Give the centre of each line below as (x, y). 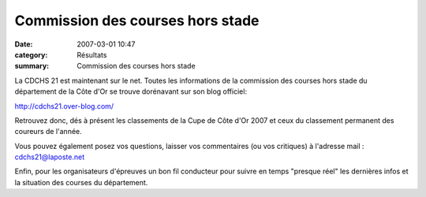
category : (31, 54)
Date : (24, 44)
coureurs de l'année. (48, 132)
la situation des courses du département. (81, 182)
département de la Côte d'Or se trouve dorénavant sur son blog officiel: (131, 91)
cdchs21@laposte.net (50, 157)
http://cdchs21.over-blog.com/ (64, 106)
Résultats (92, 54)
